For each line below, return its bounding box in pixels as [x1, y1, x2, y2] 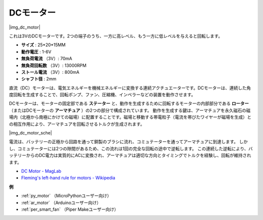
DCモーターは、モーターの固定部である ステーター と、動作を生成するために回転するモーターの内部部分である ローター [9, 101, 249, 106]
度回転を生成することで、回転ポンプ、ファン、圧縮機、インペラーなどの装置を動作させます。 [9, 92, 196, 98]
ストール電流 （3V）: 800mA [21, 69, 80, 75]
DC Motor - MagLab [21, 168, 62, 174]
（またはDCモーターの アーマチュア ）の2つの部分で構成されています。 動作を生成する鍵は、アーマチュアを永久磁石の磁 [9, 107, 251, 113]
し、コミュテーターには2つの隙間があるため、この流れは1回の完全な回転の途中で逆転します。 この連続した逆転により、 [9, 146, 248, 152]
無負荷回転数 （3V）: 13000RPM [21, 62, 87, 68]
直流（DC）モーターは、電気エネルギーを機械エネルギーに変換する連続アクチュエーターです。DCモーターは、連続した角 [9, 85, 251, 91]
